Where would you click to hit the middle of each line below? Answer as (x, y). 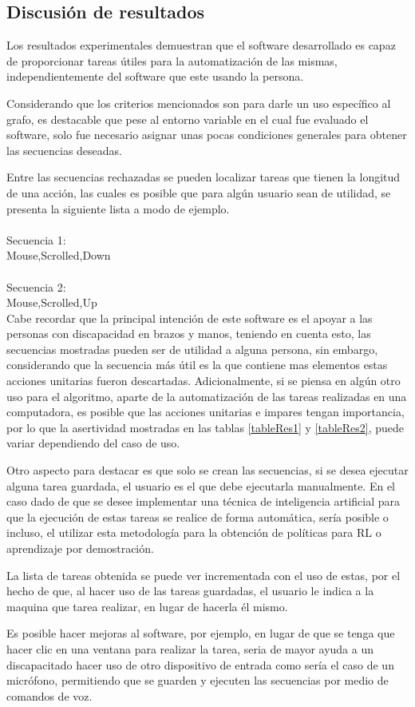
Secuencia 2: (36, 286)
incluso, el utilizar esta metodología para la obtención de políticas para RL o (194, 532)
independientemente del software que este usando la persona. (155, 76)
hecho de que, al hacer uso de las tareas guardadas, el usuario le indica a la (190, 591)
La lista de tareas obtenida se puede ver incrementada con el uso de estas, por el (204, 575)
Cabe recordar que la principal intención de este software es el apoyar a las (190, 318)
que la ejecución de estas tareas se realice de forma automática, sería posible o (198, 516)
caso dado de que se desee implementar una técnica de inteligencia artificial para (204, 501)
